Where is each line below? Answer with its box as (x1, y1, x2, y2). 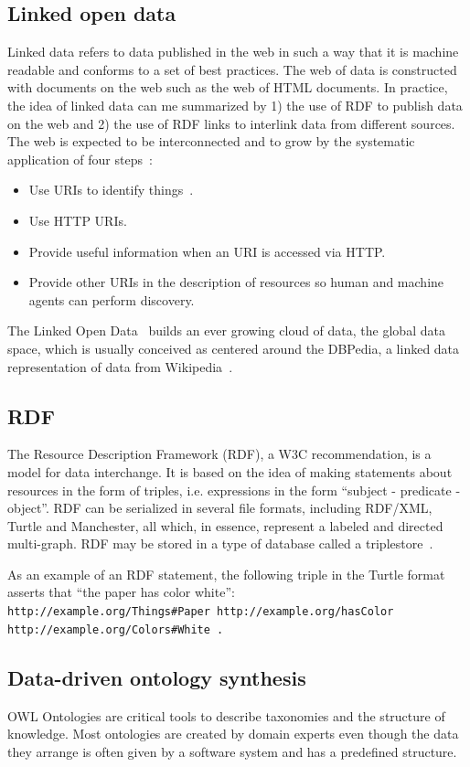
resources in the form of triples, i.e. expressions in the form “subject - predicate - (7, 480, 461, 499)
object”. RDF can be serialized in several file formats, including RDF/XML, (7, 498, 433, 517)
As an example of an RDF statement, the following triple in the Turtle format (7, 564, 445, 583)
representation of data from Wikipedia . (7, 357, 233, 376)
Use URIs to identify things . (28, 180, 194, 199)
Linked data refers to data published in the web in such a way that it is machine (7, 42, 459, 61)
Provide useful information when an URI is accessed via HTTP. (28, 241, 386, 261)
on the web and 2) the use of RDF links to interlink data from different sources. (7, 113, 455, 133)
